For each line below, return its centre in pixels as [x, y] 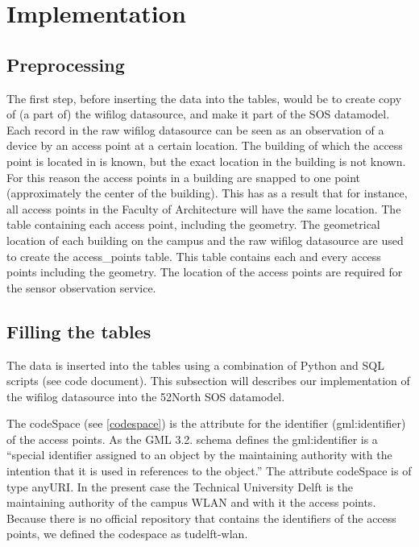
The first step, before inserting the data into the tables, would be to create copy [204, 98]
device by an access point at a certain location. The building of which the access [205, 145]
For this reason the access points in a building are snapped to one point [184, 177]
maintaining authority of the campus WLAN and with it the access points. [191, 502]
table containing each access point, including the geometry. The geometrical [193, 224]
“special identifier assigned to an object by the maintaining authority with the [199, 455]
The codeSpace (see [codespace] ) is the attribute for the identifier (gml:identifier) [206, 423]
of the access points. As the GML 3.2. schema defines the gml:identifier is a [192, 439]
